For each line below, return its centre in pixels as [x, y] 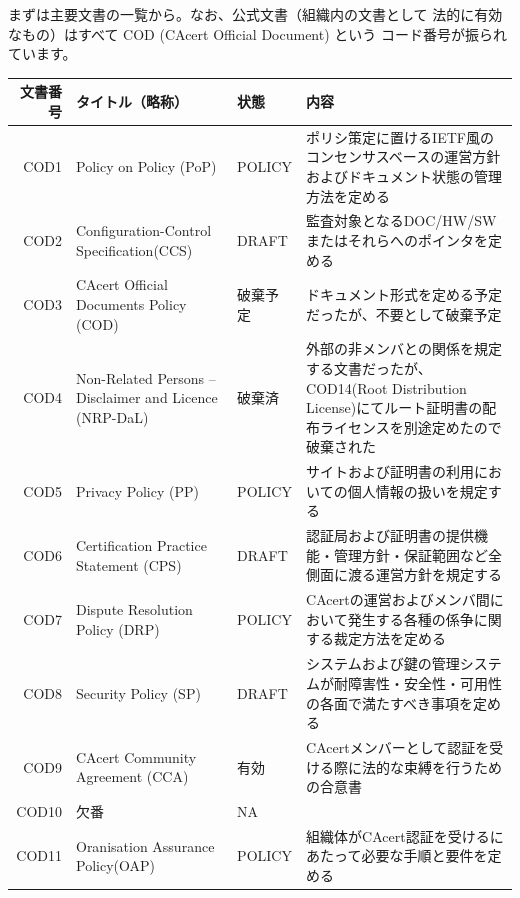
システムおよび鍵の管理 [383, 663]
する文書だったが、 [369, 368]
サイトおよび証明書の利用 [390, 471]
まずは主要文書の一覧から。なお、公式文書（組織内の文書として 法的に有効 [255, 14]
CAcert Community [136, 756]
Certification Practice [141, 545]
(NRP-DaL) [112, 416]
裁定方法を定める [390, 638]
